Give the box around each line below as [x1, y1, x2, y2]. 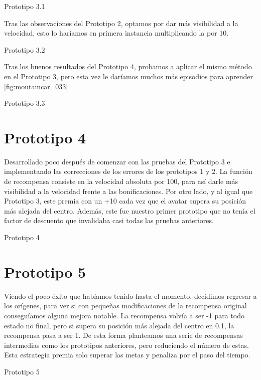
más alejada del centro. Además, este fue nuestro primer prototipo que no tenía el [4, 205, 255, 216]
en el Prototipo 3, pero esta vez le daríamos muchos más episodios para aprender [4, 71, 253, 81]
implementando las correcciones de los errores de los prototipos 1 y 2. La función [4, 166, 252, 176]
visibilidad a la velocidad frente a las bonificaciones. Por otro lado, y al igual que [4, 185, 253, 196]
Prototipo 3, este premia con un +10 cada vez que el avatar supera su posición [4, 196, 246, 206]
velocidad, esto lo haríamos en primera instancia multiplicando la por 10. [4, 28, 229, 38]
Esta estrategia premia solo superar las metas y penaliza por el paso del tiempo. [4, 349, 250, 360]
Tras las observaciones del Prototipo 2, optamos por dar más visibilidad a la [4, 18, 238, 28]
